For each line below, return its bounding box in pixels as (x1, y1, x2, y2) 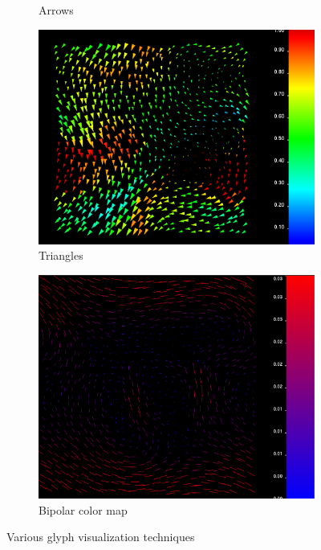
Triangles (39, 247, 83, 264)
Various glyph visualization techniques (6, 528, 195, 545)
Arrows (39, 2, 74, 18)
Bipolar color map (39, 501, 128, 518)
